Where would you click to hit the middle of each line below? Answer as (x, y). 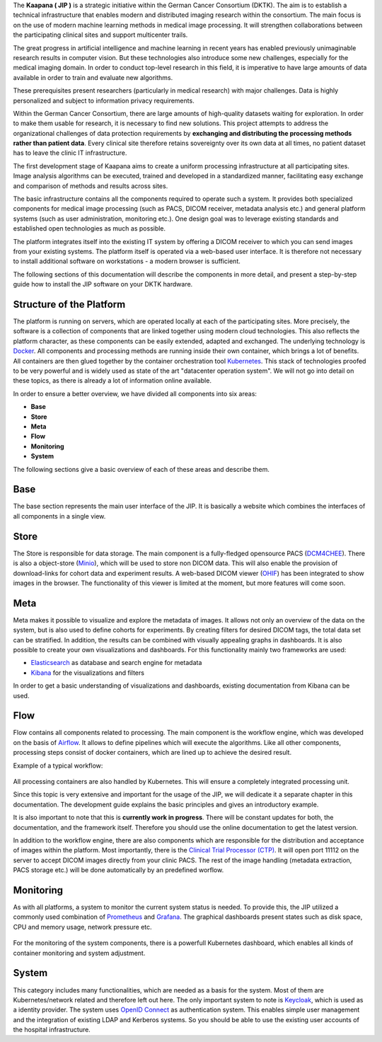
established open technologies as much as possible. (89, 228)
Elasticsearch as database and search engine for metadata (116, 663)
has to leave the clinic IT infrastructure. (70, 153)
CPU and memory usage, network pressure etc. (82, 927)
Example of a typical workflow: (58, 765)
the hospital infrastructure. (52, 1030)
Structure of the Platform (69, 304)
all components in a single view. (59, 516)
